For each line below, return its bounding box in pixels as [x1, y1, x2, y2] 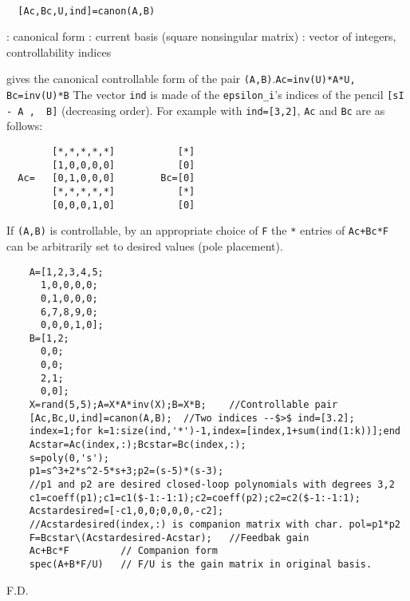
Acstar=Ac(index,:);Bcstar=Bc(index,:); [29, 439, 246, 451]
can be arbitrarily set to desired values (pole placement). [6, 237, 283, 254]
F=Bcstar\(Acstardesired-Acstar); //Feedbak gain [29, 532, 309, 544]
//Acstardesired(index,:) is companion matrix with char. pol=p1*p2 [29, 519, 400, 530]
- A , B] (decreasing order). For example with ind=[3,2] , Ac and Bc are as [6, 101, 385, 118]
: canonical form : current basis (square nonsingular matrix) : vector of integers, [6, 28, 396, 45]
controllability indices [6, 43, 112, 60]
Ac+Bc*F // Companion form [29, 545, 218, 557]
